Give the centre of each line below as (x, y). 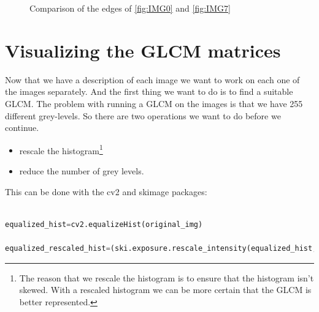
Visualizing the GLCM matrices (143, 50)
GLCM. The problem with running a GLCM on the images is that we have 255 (154, 103)
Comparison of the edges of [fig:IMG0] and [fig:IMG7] (130, 8)
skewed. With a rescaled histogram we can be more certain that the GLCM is (165, 290)
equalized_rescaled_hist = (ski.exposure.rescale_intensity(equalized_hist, (161, 248)
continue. (22, 128)
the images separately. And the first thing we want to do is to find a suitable (149, 91)
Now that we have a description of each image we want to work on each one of (152, 79)
